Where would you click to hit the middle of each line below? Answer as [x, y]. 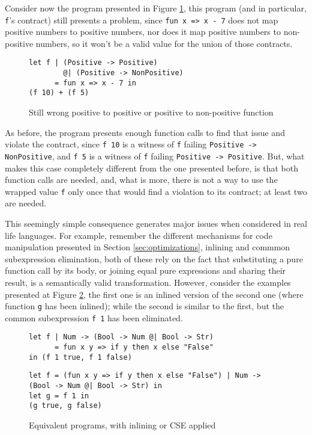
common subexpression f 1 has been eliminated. [94, 317]
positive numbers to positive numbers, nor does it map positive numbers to [143, 32]
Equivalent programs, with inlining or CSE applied [122, 425]
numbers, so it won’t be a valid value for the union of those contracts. [164, 43]
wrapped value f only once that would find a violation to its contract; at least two [156, 191]
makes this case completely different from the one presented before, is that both [151, 168]
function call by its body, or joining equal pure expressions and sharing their [145, 270]
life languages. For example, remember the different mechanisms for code [139, 235]
